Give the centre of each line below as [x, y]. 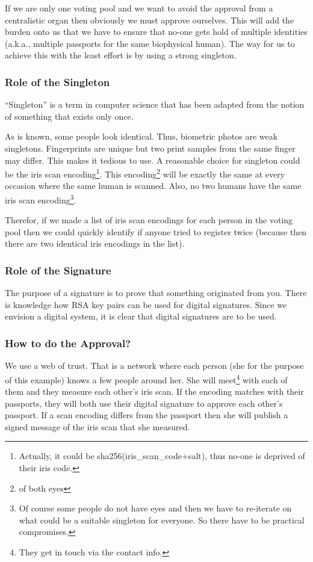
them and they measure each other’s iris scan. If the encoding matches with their [154, 391]
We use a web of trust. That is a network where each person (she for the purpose [154, 366]
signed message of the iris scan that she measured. [98, 426]
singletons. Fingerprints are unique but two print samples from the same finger [150, 148]
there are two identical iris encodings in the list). [95, 243]
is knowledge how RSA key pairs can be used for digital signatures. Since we [146, 304]
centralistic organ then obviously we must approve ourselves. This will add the [150, 20]
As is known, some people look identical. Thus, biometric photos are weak [141, 136]
